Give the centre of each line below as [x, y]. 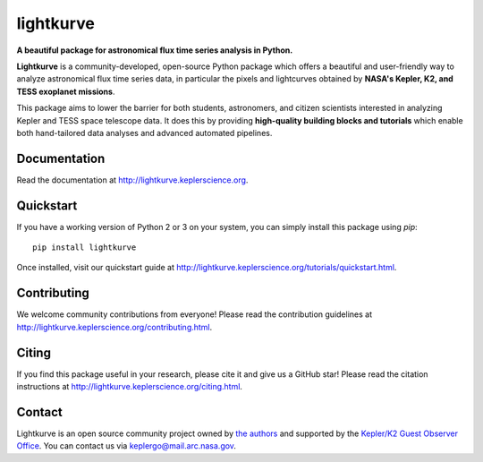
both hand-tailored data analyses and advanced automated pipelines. [144, 133]
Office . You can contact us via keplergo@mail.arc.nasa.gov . [127, 446]
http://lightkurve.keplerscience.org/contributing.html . [114, 327]
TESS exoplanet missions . [66, 91]
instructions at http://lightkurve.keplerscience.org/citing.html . [130, 387]
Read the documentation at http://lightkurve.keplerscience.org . [132, 180]
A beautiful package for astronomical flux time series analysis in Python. [155, 50]
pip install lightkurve [85, 248]
